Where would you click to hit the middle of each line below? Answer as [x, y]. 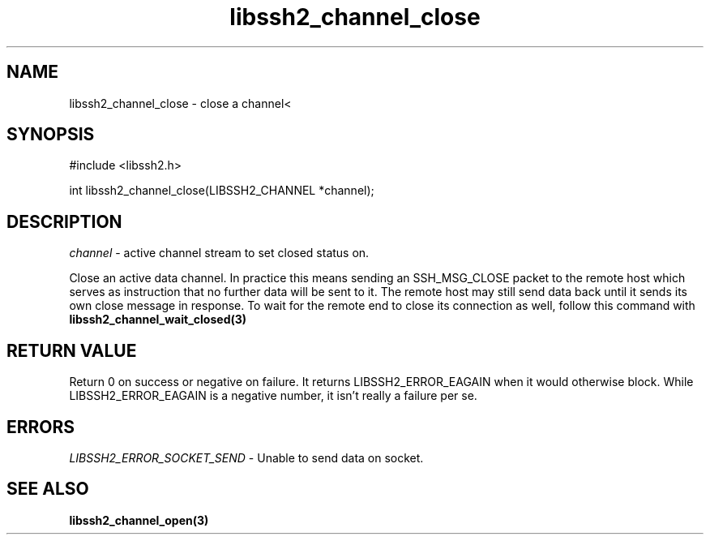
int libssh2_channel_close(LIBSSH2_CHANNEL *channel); [222, 191]
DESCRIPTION [64, 221]
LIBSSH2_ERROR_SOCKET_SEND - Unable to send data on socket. [246, 457]
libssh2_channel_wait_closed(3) [158, 320]
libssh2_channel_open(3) [139, 520]
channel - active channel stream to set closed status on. [219, 253]
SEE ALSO [48, 489]
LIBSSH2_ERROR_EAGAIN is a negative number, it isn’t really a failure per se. [273, 396]
